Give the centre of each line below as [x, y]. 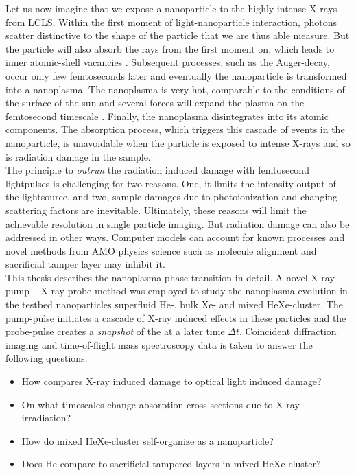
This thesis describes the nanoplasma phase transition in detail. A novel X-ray [170, 277]
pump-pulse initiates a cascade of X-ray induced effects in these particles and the [176, 317]
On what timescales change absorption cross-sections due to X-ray [161, 404]
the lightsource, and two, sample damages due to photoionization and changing [172, 197]
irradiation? [46, 418]
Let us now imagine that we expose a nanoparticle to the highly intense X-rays [171, 8]
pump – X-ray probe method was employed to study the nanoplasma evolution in [177, 291]
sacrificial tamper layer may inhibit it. [85, 264]
